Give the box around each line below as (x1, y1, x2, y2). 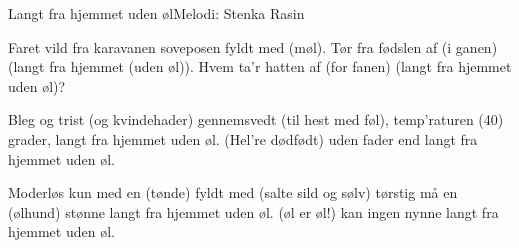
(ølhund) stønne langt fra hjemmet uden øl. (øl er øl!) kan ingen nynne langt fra (8, 201, 499, 222)
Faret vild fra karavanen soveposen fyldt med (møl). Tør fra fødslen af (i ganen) (8, 36, 498, 57)
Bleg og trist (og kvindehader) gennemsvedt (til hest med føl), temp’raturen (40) (8, 109, 504, 130)
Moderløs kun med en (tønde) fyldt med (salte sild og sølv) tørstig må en (8, 182, 458, 203)
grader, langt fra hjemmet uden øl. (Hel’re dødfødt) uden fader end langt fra (8, 128, 478, 149)
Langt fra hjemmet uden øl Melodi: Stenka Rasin (8, 3, 305, 23)
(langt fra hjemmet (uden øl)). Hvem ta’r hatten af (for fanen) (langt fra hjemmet (8, 56, 512, 77)
